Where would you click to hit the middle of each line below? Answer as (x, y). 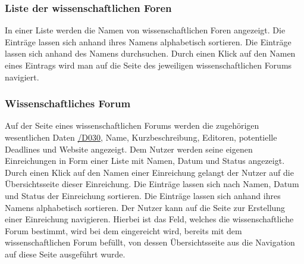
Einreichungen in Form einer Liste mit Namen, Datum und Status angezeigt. (145, 161)
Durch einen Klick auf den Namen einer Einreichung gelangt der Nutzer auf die (149, 172)
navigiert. (22, 77)
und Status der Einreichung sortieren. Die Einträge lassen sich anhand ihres (143, 195)
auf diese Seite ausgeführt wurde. (65, 254)
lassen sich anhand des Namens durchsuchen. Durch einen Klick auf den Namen (150, 53)
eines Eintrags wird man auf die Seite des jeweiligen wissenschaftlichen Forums (148, 65)
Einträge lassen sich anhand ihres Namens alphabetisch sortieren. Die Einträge (148, 41)
